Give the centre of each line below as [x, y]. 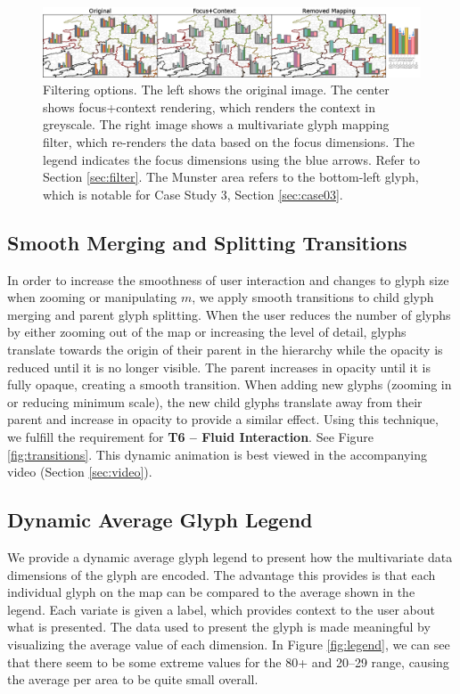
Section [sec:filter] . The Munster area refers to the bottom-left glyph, [231, 177]
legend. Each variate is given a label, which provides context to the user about [222, 609]
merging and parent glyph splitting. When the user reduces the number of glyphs [229, 314]
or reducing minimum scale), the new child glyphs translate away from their [215, 401]
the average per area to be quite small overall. [133, 679]
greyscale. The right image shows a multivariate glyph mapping [216, 124]
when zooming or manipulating [92, 297]
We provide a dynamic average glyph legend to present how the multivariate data [230, 556]
